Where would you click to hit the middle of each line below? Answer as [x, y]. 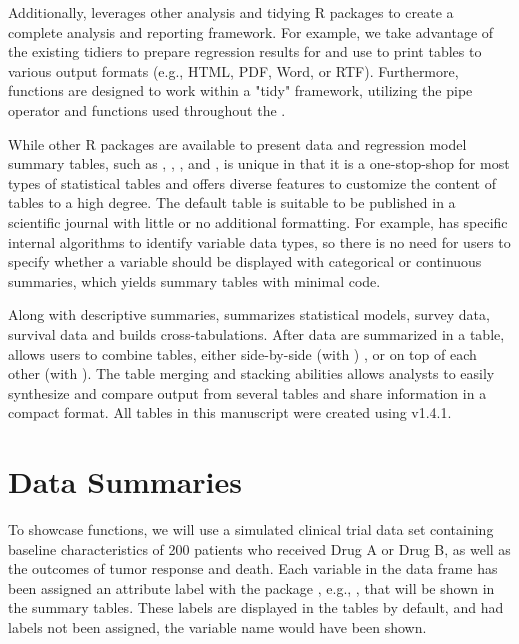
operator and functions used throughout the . [147, 109]
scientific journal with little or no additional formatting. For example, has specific [258, 221]
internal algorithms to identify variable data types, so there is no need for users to [259, 241]
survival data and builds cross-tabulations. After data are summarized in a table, [256, 333]
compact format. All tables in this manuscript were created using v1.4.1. [230, 412]
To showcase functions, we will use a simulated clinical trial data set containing [251, 529]
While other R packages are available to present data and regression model [237, 143]
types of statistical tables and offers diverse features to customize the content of [252, 182]
